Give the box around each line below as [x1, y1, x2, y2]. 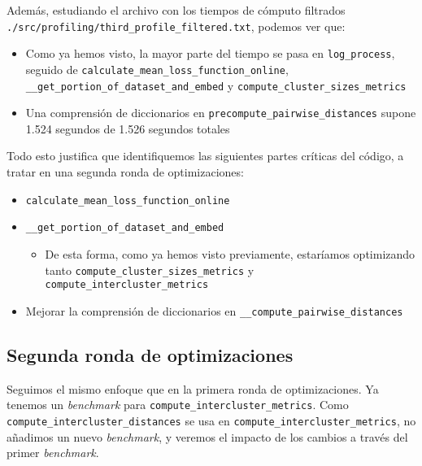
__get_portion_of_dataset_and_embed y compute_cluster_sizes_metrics [25, 76, 407, 94]
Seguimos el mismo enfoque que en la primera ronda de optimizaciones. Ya [7, 380, 379, 397]
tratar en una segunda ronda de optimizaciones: [7, 163, 244, 181]
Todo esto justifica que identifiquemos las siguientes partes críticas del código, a [7, 147, 404, 164]
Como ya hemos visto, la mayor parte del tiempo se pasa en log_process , [25, 45, 395, 62]
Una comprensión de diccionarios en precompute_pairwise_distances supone [25, 104, 416, 121]
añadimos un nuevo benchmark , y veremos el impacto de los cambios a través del [7, 428, 408, 445]
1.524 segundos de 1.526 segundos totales [25, 120, 230, 137]
